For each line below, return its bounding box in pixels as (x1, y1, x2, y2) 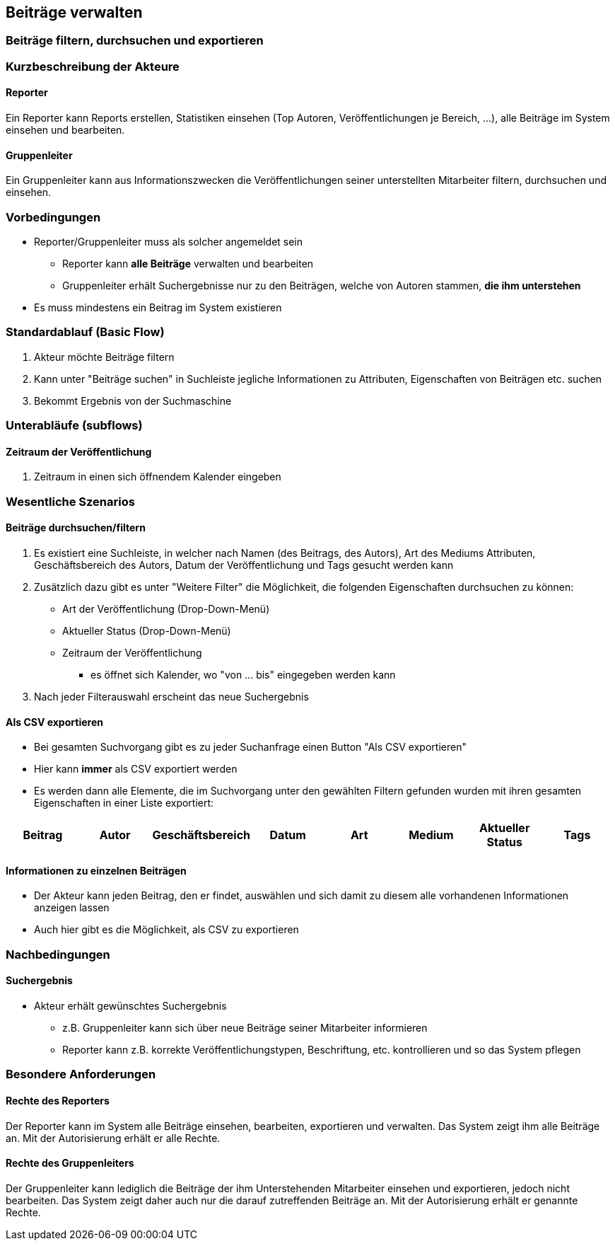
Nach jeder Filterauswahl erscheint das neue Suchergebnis (34, 690, 309, 703)
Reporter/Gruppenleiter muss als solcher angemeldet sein (34, 235, 303, 248)
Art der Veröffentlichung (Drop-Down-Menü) (62, 602, 270, 615)
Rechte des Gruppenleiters (6, 1157, 134, 1170)
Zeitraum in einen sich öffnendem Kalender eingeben (34, 471, 281, 483)
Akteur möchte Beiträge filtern (34, 350, 175, 363)
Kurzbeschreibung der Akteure (6, 59, 180, 74)
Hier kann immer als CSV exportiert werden (34, 763, 238, 775)
